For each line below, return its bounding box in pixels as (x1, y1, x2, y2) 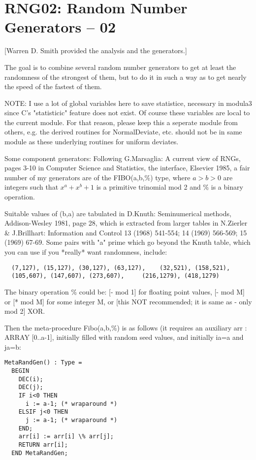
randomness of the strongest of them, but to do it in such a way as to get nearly (4, 71, 247, 82)
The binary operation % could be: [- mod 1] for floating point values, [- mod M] (4, 286, 245, 296)
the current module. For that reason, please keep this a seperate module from (4, 117, 238, 127)
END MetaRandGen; (11, 449, 68, 457)
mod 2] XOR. (4, 306, 45, 316)
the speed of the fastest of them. (4, 81, 102, 92)
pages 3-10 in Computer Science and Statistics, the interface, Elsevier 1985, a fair (4, 163, 250, 173)
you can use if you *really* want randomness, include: (4, 247, 167, 257)
